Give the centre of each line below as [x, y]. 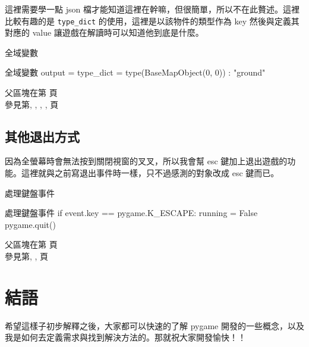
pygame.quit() [30, 224]
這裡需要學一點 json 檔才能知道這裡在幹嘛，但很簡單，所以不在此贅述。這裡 [152, 9]
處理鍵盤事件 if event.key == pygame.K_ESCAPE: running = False [131, 213]
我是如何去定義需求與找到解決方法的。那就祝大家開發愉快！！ [125, 337]
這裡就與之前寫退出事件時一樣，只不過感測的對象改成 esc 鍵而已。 [150, 173]
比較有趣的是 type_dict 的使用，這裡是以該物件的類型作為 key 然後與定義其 [152, 21]
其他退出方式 [42, 136]
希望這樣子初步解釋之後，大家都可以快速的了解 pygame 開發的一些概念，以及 [154, 325]
